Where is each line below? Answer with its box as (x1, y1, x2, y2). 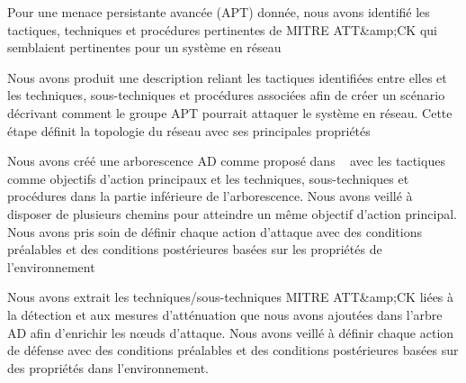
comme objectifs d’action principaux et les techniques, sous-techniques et (7, 169, 409, 187)
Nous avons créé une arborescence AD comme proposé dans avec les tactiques (7, 151, 445, 170)
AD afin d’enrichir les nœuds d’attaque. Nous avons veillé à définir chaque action (7, 323, 454, 342)
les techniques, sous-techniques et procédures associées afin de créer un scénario (7, 86, 445, 105)
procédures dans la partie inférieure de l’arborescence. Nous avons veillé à (7, 187, 413, 205)
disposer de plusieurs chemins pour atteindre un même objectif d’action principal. (7, 204, 457, 223)
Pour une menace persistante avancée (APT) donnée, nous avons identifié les (7, 3, 430, 21)
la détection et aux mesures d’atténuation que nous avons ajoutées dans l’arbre (7, 305, 443, 324)
